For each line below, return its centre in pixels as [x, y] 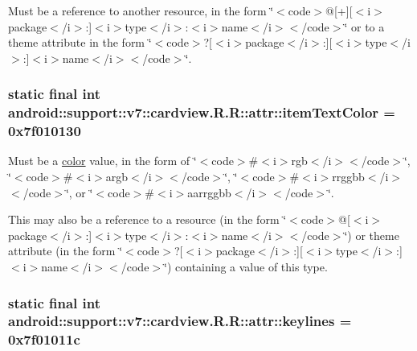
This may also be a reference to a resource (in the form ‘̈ [147, 219]
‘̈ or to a [364, 26]
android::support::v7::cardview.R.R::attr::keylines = [180, 321]
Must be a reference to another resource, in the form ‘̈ [141, 10]
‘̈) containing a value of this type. [246, 266]
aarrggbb [209, 192]
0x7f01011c [44, 339]
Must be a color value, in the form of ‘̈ [102, 161]
